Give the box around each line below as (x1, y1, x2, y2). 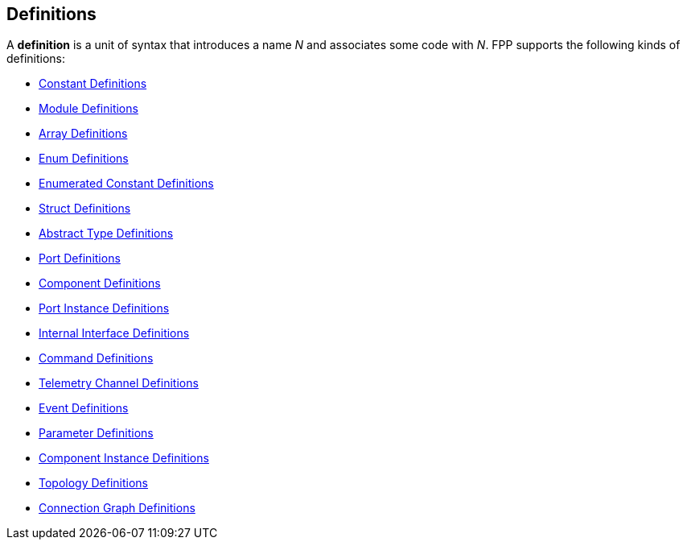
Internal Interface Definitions (39, 326, 190, 341)
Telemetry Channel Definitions (39, 376, 199, 391)
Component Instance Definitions (39, 451, 209, 465)
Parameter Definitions (39, 426, 154, 441)
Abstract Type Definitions (39, 226, 174, 241)
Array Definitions (39, 126, 128, 141)
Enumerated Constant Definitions (39, 176, 214, 191)
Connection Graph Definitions (39, 501, 195, 515)
